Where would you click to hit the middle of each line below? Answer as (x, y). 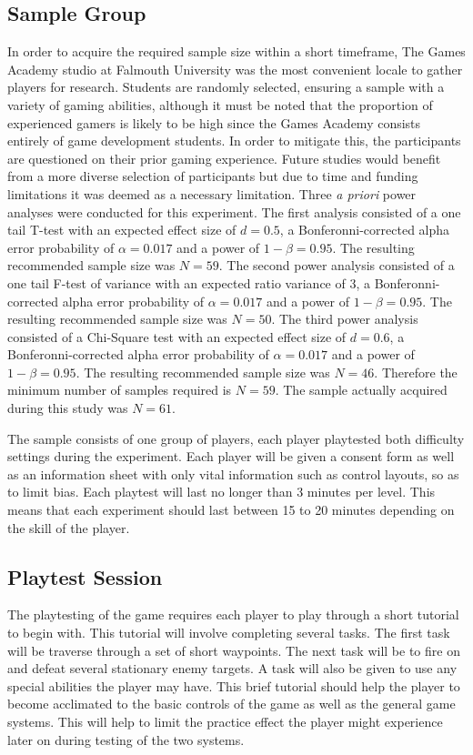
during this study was (68, 408)
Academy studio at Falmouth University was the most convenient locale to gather (235, 69)
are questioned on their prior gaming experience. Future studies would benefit (224, 158)
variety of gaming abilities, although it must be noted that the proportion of (220, 104)
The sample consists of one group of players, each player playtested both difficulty (236, 438)
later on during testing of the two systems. (126, 739)
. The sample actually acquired (361, 390)
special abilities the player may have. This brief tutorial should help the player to (234, 685)
